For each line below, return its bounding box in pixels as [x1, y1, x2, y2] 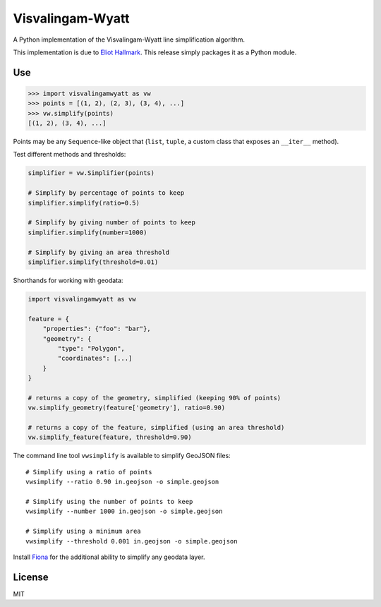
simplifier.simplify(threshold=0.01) [28, 258, 159, 266]
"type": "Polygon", [57, 344, 125, 352]
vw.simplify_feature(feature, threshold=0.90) [28, 433, 192, 441]
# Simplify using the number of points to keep [25, 498, 193, 505]
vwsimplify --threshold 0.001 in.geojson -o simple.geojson [25, 537, 238, 545]
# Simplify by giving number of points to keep [28, 219, 195, 227]
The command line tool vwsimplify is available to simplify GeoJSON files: [13, 452, 231, 460]
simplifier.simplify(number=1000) [28, 228, 147, 236]
